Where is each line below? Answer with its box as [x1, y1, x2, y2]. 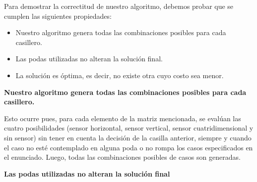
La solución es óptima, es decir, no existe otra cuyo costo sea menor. [15, 70, 224, 80]
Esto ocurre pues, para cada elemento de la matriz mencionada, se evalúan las [4, 113, 241, 123]
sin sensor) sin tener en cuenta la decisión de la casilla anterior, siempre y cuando [4, 132, 252, 142]
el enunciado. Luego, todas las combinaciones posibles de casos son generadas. [4, 152, 241, 162]
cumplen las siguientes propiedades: [4, 10, 112, 21]
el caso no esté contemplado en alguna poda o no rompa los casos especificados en [4, 142, 253, 152]
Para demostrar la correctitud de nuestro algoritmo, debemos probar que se [4, 1, 234, 11]
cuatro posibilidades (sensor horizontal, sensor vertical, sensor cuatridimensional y [4, 123, 254, 133]
